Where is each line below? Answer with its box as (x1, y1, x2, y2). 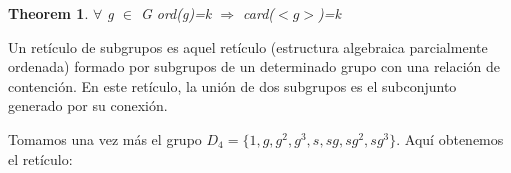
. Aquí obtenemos (396, 128, 504, 149)
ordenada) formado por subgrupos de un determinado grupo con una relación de (8, 56, 501, 77)
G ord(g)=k (140, 3, 212, 23)
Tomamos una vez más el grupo (8, 128, 202, 149)
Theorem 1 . (8, 3, 89, 23)
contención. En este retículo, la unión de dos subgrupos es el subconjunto (8, 75, 457, 96)
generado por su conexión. (8, 95, 168, 116)
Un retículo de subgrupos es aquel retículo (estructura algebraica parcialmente (8, 36, 488, 57)
